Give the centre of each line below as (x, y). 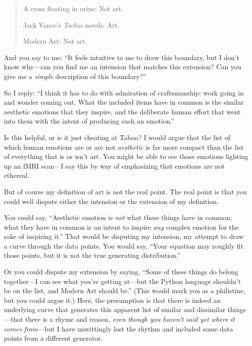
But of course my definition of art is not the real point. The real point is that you (126, 191)
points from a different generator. (53, 338)
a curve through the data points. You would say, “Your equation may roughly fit (124, 245)
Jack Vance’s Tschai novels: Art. (71, 24)
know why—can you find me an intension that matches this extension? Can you (123, 67)
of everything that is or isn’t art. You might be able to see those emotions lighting (126, 156)
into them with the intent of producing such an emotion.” (89, 121)
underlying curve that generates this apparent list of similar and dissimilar (115, 309)
